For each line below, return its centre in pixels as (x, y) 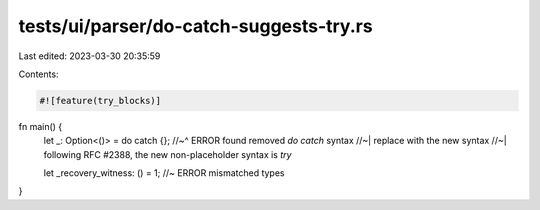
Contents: (38, 74)
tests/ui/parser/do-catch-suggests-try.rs (196, 26)
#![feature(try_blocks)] (100, 100)
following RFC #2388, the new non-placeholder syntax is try (167, 154)
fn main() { (40, 126)
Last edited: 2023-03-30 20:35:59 (89, 56)
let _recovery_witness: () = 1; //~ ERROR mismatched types (164, 173)
